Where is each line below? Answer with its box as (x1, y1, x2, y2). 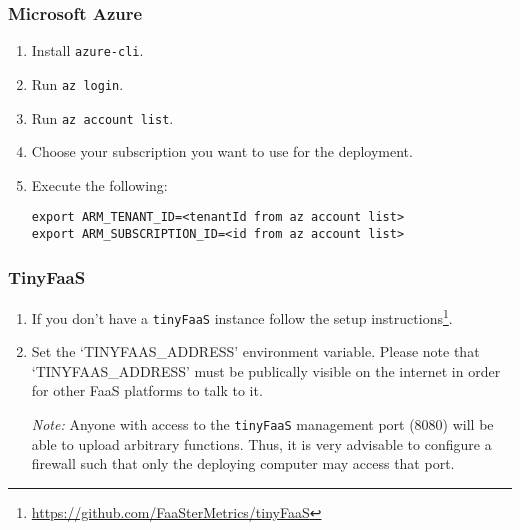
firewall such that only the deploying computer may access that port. (31, 453, 455, 474)
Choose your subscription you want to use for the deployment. (31, 141, 413, 162)
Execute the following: (31, 174, 168, 195)
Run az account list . (31, 107, 174, 128)
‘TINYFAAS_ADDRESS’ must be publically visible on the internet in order (31, 360, 501, 381)
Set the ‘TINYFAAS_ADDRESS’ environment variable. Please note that (31, 341, 480, 362)
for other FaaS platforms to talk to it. (31, 380, 263, 401)
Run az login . (31, 73, 124, 94)
